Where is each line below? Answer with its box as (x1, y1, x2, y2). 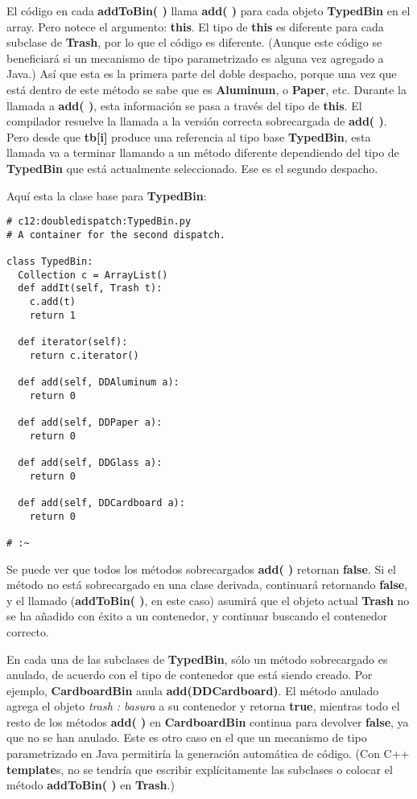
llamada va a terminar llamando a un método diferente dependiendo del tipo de (6, 144, 399, 161)
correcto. (6, 623, 49, 640)
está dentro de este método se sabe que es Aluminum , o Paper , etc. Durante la (6, 80, 407, 97)
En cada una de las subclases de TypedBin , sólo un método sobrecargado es (6, 650, 388, 667)
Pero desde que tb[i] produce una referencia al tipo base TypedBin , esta (6, 128, 371, 145)
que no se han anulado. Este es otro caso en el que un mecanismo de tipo (6, 729, 367, 746)
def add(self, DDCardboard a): (18, 496, 185, 509)
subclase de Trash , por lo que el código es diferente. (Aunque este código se (6, 34, 382, 51)
